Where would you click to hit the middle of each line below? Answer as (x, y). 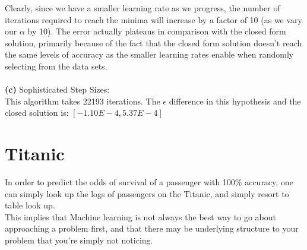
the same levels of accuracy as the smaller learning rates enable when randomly (149, 54)
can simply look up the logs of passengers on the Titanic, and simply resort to (147, 193)
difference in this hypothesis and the (235, 101)
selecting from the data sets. (56, 66)
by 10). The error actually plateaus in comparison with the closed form (157, 31)
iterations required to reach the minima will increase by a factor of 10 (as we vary (153, 19)
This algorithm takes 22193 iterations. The (83, 101)
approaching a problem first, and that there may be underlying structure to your (152, 228)
